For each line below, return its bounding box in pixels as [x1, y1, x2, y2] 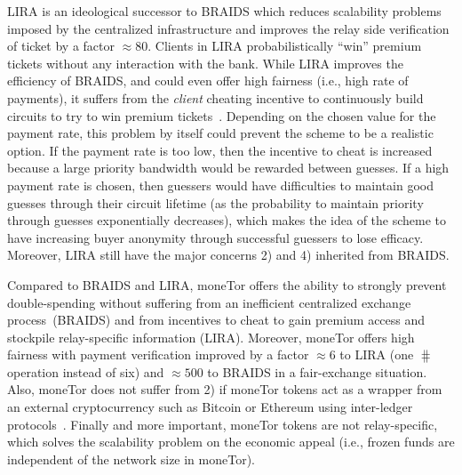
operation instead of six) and [7, 362, 164, 381]
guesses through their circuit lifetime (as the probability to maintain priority [7, 193, 424, 212]
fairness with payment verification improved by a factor [7, 345, 309, 364]
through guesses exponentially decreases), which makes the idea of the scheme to [7, 211, 447, 229]
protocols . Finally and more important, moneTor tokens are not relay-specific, [7, 415, 438, 433]
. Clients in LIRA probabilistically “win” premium [147, 36, 422, 55]
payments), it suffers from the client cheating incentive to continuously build [7, 88, 424, 107]
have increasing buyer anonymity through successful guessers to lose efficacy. [7, 228, 424, 246]
